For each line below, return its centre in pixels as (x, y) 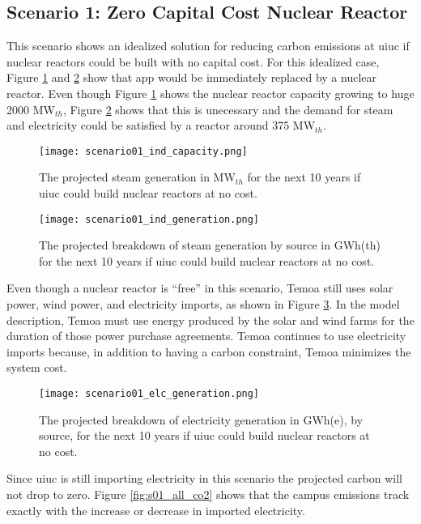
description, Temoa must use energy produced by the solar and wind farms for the (210, 320)
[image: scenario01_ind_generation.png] (149, 219)
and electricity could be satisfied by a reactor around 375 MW (161, 125)
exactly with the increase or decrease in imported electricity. (156, 510)
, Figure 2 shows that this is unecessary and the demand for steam (228, 109)
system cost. (37, 367)
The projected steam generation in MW (137, 177)
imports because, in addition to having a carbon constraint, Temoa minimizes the (209, 351)
